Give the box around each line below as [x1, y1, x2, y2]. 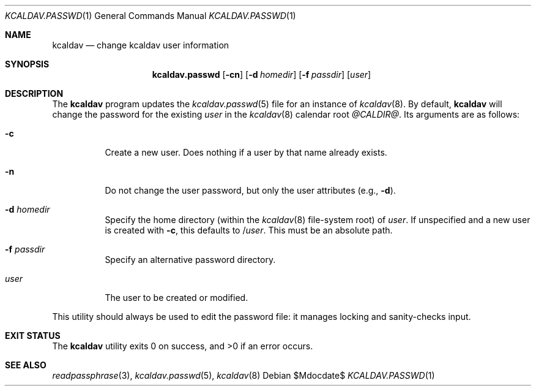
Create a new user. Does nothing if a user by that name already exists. [105, 147, 387, 158]
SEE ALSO [5, 360, 47, 370]
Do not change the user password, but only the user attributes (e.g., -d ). [105, 185, 396, 195]
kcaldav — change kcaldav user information [52, 40, 229, 50]
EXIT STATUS [5, 330, 61, 341]
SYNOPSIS [5, 59, 50, 69]
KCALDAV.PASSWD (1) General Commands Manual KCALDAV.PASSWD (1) [5, 10, 296, 21]
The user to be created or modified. [105, 292, 248, 303]
